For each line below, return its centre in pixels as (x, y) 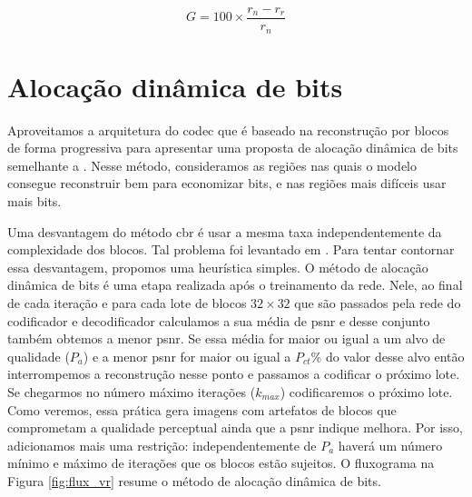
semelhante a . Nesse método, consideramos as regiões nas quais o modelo (212, 165)
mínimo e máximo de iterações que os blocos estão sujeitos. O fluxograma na (221, 463)
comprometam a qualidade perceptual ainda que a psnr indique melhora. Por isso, (235, 427)
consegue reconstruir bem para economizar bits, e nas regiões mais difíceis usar (227, 183)
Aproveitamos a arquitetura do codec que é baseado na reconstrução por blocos (228, 129)
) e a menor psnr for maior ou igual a (187, 356)
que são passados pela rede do (378, 302)
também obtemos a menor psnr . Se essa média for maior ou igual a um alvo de (226, 338)
